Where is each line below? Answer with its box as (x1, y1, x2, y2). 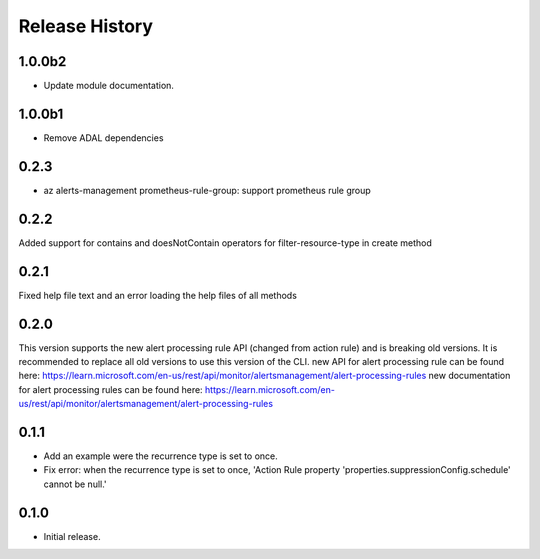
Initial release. (43, 530, 101, 542)
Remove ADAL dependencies (43, 131, 164, 144)
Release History (18, 15, 154, 37)
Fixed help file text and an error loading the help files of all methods (18, 289, 297, 301)
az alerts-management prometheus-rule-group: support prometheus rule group (43, 184, 372, 196)
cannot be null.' (43, 478, 107, 490)
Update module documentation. (43, 80, 175, 92)
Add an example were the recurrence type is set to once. (43, 450, 279, 462)
